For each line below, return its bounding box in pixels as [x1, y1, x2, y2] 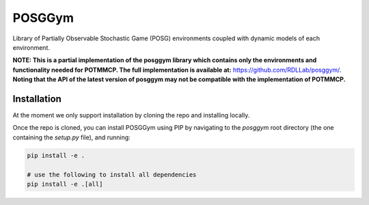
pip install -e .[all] [27, 180, 103, 188]
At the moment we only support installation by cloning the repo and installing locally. [12, 111, 250, 120]
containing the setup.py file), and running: [12, 133, 131, 141]
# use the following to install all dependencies [27, 171, 197, 178]
